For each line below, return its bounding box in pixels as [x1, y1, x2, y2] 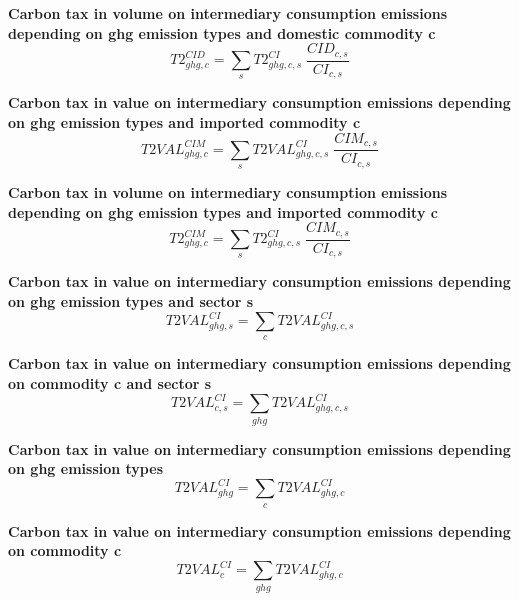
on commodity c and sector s [8, 373, 212, 394]
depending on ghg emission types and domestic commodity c [8, 22, 436, 43]
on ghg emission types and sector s [8, 291, 253, 311]
